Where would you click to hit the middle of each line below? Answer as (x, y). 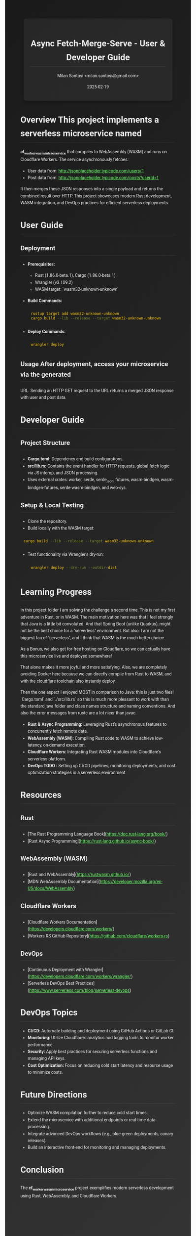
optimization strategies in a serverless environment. (77, 773)
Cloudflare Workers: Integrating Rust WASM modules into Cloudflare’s (94, 752)
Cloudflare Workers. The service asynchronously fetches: (75, 160)
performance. (40, 1045)
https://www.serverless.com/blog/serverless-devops (80, 990)
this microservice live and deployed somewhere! (66, 656)
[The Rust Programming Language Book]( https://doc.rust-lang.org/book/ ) (98, 834)
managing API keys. (47, 1059)
